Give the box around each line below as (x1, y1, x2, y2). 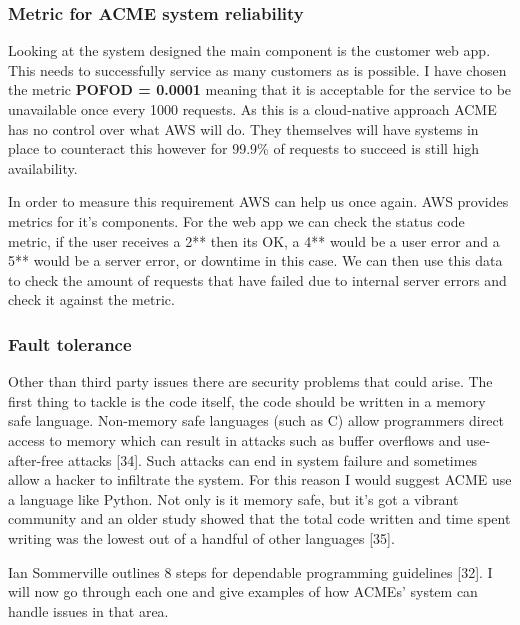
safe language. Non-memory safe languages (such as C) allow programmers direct (8, 410, 505, 431)
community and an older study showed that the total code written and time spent (8, 508, 511, 529)
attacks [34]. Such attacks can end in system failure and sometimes (67, 449, 478, 470)
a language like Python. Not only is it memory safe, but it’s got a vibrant (8, 488, 459, 509)
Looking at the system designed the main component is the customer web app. (8, 40, 491, 61)
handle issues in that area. (8, 600, 169, 621)
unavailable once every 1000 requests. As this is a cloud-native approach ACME (8, 99, 497, 119)
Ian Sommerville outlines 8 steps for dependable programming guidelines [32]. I (8, 561, 493, 582)
